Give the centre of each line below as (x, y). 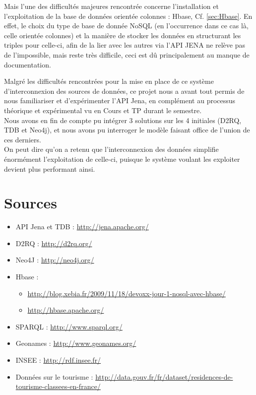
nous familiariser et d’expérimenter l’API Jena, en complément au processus (120, 100)
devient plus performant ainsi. (50, 168)
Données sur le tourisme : (54, 376)
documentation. (28, 64)
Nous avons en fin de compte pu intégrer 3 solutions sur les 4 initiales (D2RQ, (123, 120)
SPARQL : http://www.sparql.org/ (69, 326)
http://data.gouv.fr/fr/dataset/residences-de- (164, 376)
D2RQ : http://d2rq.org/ (54, 243)
